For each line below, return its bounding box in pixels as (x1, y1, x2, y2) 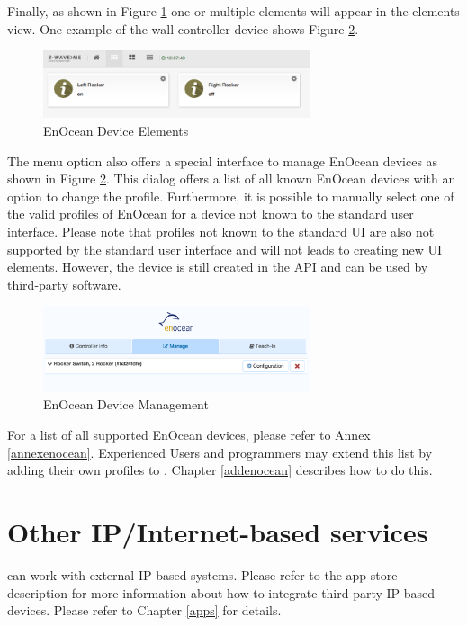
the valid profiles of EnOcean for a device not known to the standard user (7, 204, 414, 223)
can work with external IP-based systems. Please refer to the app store (7, 565, 398, 584)
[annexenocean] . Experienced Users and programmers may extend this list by (7, 443, 433, 461)
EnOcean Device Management (43, 395, 209, 414)
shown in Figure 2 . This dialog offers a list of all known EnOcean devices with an (7, 169, 456, 188)
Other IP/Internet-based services (7, 513, 428, 550)
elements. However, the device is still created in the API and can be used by (7, 257, 428, 276)
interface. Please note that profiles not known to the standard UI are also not (7, 221, 435, 240)
